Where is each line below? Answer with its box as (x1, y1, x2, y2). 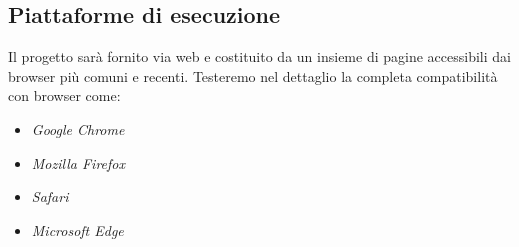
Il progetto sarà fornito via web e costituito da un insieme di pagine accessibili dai (8, 46, 511, 67)
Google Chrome (31, 118, 125, 139)
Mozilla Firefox (31, 152, 125, 173)
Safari (31, 186, 69, 207)
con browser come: (8, 85, 121, 106)
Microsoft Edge (31, 219, 124, 240)
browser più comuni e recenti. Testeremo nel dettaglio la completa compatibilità (8, 65, 498, 86)
